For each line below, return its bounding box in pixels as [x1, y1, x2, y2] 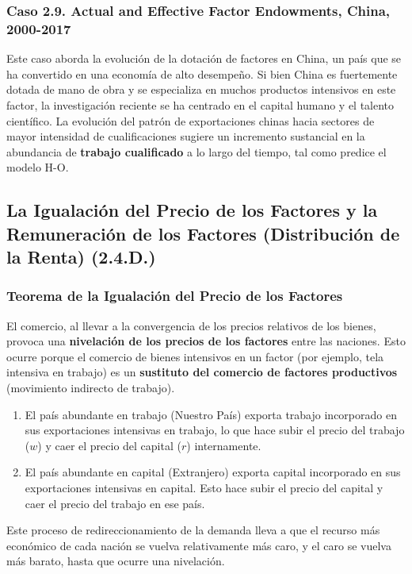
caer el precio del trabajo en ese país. [25, 495, 205, 511]
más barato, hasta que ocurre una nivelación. [6, 553, 225, 569]
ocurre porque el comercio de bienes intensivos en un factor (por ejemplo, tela [6, 348, 384, 364]
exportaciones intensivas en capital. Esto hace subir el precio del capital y [25, 480, 383, 496]
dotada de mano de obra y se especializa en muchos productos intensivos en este [6, 81, 396, 98]
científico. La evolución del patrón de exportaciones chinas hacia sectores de [6, 112, 375, 129]
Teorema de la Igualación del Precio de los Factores [6, 286, 343, 306]
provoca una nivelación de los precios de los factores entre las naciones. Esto [6, 333, 406, 349]
